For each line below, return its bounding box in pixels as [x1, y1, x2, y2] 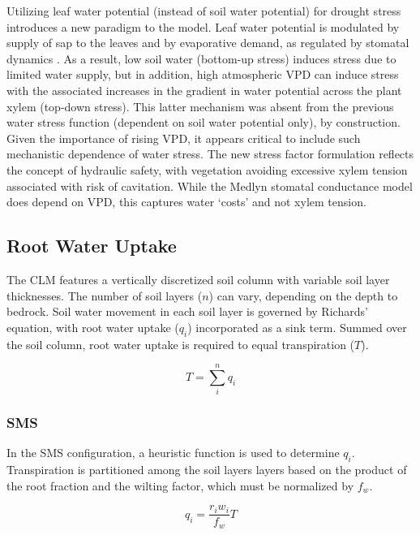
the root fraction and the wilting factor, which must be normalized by [6, 477, 354, 494]
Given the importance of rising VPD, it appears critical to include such [6, 129, 361, 146]
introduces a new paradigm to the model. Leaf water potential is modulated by [6, 18, 400, 35]
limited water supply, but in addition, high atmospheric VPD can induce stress [6, 66, 399, 83]
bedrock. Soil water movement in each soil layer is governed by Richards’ [6, 303, 368, 320]
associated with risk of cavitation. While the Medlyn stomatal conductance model [6, 177, 413, 194]
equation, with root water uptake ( [6, 318, 179, 335]
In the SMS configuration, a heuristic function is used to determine [6, 444, 340, 461]
